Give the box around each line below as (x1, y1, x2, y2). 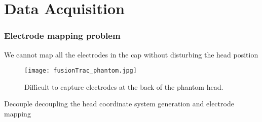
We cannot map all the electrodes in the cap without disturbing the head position (4, 49, 258, 59)
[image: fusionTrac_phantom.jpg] (24, 67, 137, 75)
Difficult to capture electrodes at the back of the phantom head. (24, 81, 223, 92)
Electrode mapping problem (4, 29, 121, 42)
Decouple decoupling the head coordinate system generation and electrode (4, 98, 234, 109)
